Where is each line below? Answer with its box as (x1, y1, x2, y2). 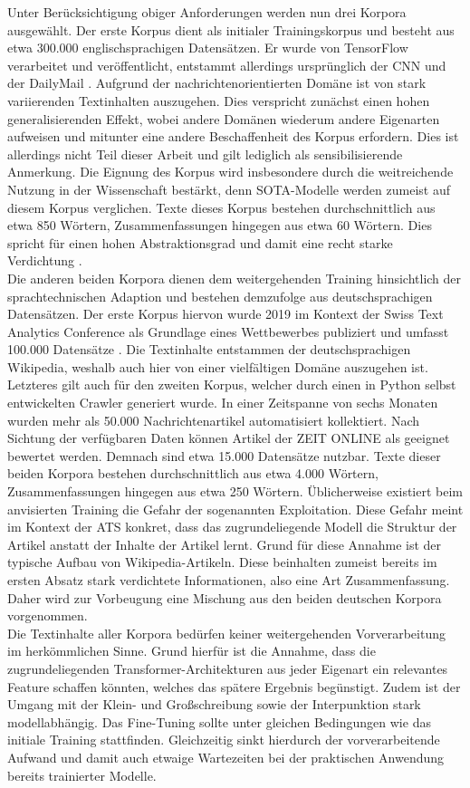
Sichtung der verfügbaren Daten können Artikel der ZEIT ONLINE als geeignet (7, 428, 450, 447)
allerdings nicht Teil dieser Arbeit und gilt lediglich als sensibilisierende (7, 144, 403, 163)
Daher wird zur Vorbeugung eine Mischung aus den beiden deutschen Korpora (7, 588, 442, 607)
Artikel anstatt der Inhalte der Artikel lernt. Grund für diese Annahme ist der (7, 534, 442, 553)
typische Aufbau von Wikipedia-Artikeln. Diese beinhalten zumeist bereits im (7, 553, 437, 572)
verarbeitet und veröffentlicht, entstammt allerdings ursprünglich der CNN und (7, 55, 446, 74)
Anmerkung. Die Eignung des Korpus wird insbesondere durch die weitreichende (7, 162, 454, 181)
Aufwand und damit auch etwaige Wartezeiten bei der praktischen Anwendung (7, 747, 445, 766)
